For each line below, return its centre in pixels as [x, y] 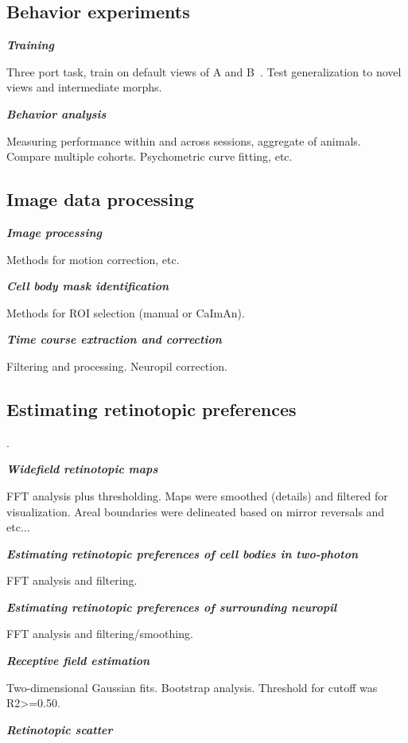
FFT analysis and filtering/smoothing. [100, 634]
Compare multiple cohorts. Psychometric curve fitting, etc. [150, 156]
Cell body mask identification [88, 286]
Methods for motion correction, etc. [93, 259]
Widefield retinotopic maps [82, 469]
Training [31, 45]
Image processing [54, 232]
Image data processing [100, 199]
